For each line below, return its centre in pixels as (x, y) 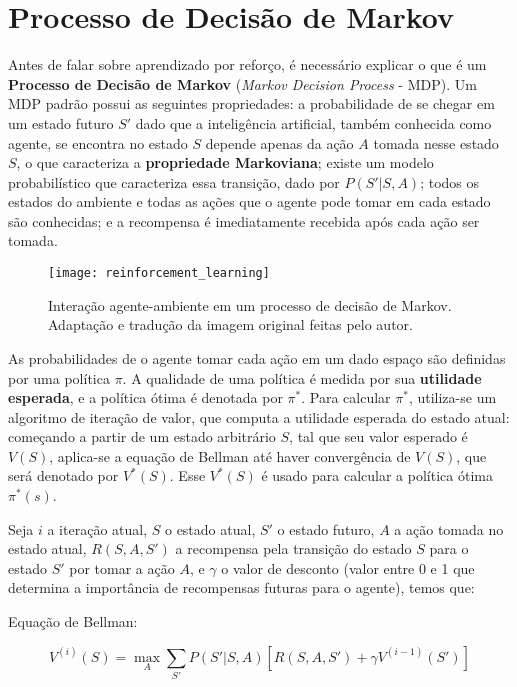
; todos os (450, 181)
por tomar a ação (122, 567)
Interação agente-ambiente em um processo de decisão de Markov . (250, 304)
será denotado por (63, 475)
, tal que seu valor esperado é (378, 436)
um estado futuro (61, 122)
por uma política (59, 377)
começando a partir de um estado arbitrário (142, 436)
